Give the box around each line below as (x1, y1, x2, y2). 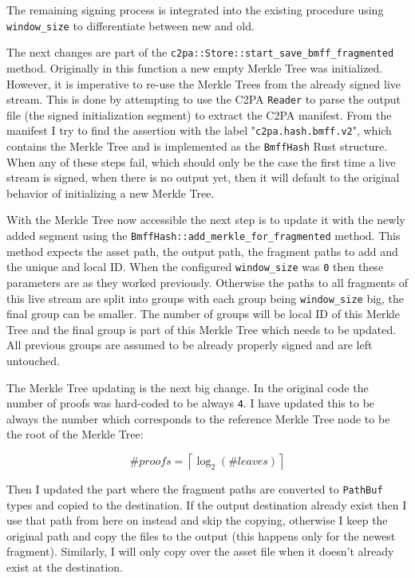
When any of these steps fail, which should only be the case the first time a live (6, 153, 396, 170)
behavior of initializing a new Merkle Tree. (6, 184, 215, 201)
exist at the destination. (6, 559, 123, 576)
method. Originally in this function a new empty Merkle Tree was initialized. (6, 59, 383, 76)
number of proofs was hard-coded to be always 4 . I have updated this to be (6, 395, 375, 411)
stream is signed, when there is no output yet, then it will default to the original (6, 169, 400, 186)
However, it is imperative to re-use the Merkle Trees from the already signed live (6, 75, 401, 92)
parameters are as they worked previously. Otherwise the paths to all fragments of (6, 273, 409, 290)
